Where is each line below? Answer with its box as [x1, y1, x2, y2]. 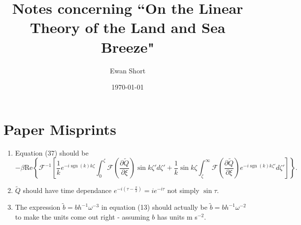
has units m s [157, 211, 198, 222]
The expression [15, 202, 61, 212]
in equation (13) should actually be [101, 202, 207, 212]
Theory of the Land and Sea [30, 17, 226, 37]
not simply [167, 185, 200, 195]
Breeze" [100, 36, 155, 57]
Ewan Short [109, 65, 146, 75]
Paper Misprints [3, 119, 116, 139]
